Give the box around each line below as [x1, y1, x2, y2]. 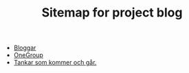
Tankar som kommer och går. [13, 59, 97, 67]
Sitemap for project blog [41, 5, 183, 21]
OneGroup [13, 51, 43, 59]
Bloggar [13, 43, 36, 52]
